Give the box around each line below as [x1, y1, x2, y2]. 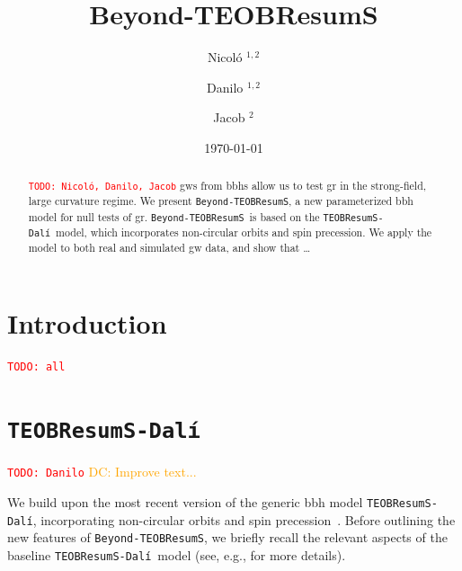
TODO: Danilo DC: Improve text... [7, 462, 197, 481]
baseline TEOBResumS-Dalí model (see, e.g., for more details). [7, 545, 346, 564]
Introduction [7, 304, 167, 341]
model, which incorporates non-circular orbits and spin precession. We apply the [56, 224, 432, 239]
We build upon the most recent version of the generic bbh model [7, 493, 363, 512]
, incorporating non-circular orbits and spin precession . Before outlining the [32, 510, 456, 529]
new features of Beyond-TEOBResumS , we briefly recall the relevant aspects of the [7, 528, 448, 547]
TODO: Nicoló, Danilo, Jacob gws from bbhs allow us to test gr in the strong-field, [28, 178, 427, 193]
